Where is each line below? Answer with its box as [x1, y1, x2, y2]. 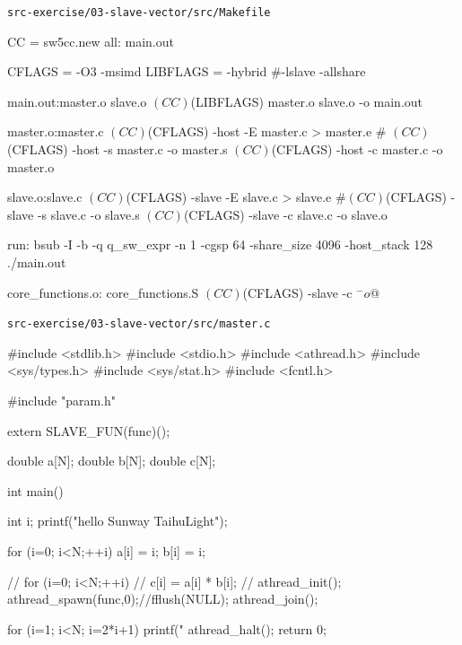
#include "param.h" [7, 391, 116, 410]
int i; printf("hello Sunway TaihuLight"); [7, 511, 228, 530]
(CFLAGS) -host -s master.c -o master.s [7, 140, 228, 159]
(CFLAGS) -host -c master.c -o [271, 140, 443, 159]
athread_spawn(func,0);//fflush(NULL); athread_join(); [7, 589, 318, 608]
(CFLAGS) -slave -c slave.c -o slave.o [183, 205, 388, 223]
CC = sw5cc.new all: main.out [7, 31, 174, 50]
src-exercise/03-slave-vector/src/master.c [7, 318, 271, 331]
